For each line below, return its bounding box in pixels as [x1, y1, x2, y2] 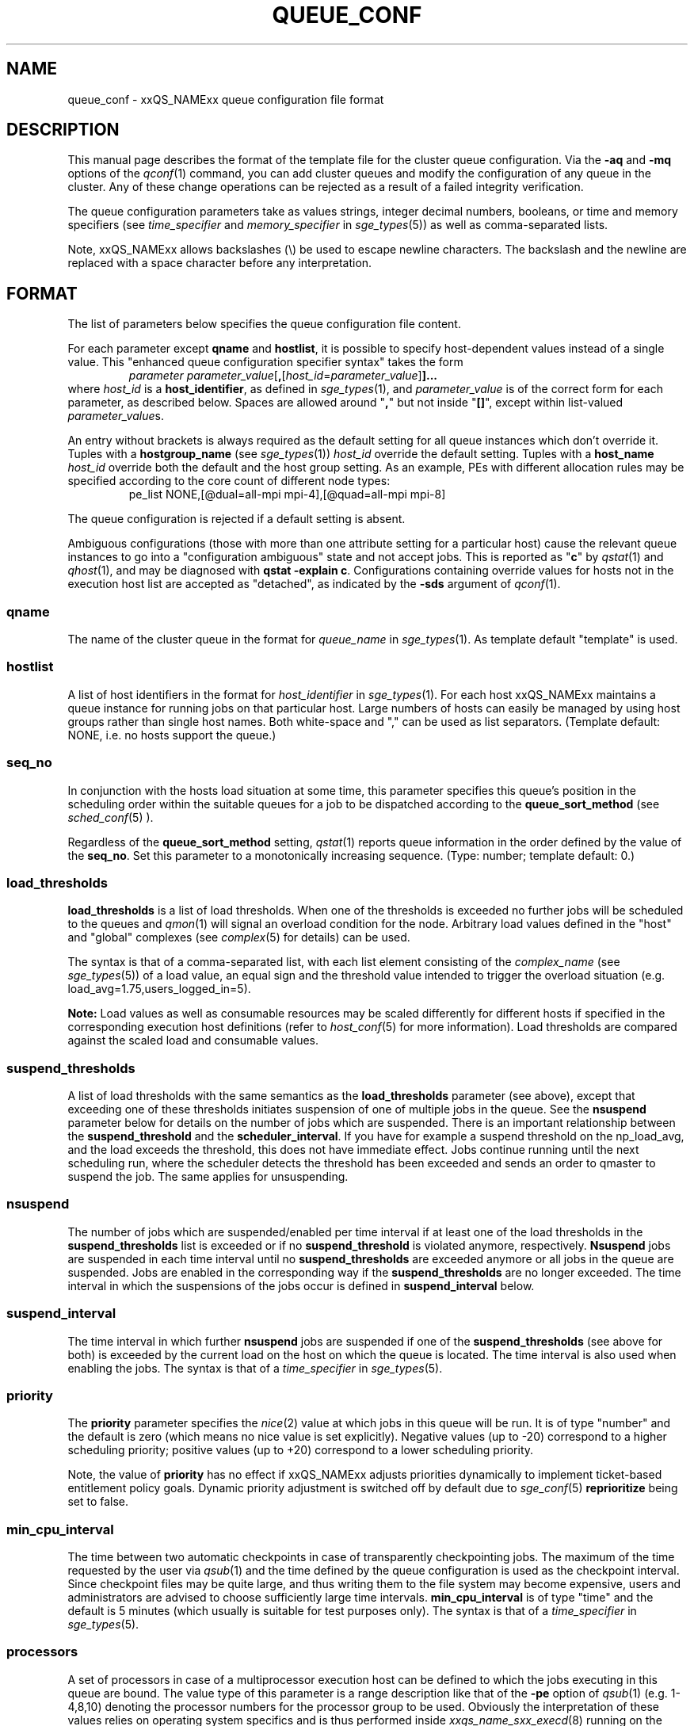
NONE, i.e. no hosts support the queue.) [67, 727, 276, 742]
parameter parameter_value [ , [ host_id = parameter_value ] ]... [128, 368, 438, 383]
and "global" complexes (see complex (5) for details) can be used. [67, 930, 410, 945]
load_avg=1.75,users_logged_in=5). [67, 982, 251, 996]
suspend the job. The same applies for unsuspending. [67, 1170, 349, 1184]
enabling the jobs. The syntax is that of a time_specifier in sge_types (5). [67, 1361, 443, 1375]
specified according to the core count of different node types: [67, 474, 391, 488]
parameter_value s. [67, 409, 164, 423]
